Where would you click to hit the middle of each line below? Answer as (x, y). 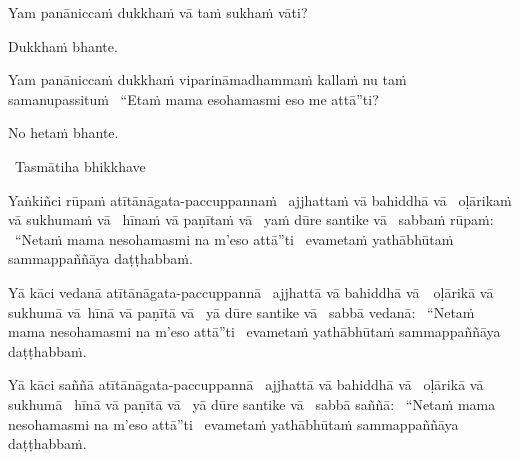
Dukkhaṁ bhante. (63, 45)
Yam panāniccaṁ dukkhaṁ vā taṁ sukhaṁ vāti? (158, 12)
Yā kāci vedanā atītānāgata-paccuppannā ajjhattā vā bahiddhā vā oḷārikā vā (251, 291)
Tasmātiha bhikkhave (80, 165)
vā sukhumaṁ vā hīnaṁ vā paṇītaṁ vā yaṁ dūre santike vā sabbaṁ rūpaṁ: (251, 219)
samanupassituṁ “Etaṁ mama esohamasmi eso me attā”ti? (193, 98)
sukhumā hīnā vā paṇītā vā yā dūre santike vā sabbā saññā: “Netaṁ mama (252, 403)
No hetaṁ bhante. (63, 132)
